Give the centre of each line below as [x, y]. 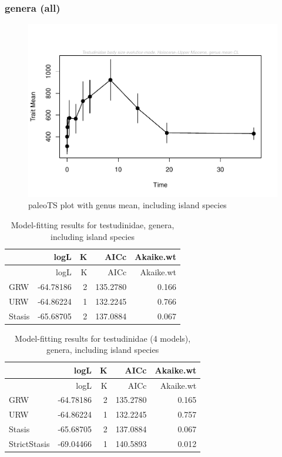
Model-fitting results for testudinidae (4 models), [103, 338]
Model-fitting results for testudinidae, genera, [93, 224]
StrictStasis [29, 443]
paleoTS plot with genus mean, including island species [127, 205]
